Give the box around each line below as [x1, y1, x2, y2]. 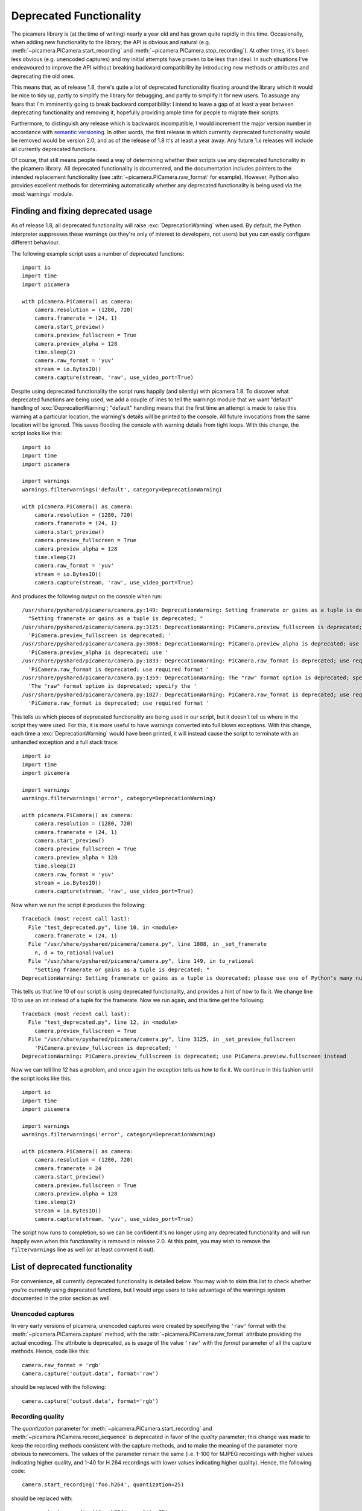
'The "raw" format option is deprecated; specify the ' [28, 683, 197, 690]
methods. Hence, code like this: [11, 1348, 90, 1355]
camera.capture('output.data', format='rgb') [22, 1397, 159, 1405]
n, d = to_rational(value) [34, 949, 115, 956]
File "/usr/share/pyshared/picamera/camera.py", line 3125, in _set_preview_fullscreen [28, 1036, 296, 1043]
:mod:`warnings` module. [11, 190, 74, 198]
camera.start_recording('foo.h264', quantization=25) [22, 1481, 184, 1488]
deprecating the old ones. [11, 73, 75, 80]
